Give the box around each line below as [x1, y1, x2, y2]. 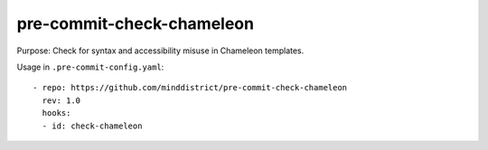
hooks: [42, 108, 71, 118]
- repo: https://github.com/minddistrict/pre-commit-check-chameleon [33, 82, 348, 93]
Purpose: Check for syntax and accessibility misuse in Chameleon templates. [16, 45, 305, 56]
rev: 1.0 [42, 95, 81, 106]
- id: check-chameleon [42, 120, 143, 131]
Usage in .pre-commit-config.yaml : [16, 61, 164, 72]
